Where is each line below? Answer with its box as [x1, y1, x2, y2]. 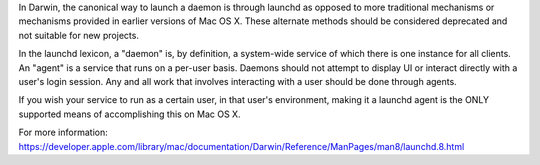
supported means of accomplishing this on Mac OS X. [18, 108, 241, 120]
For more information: [18, 126, 109, 139]
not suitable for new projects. [18, 29, 140, 41]
